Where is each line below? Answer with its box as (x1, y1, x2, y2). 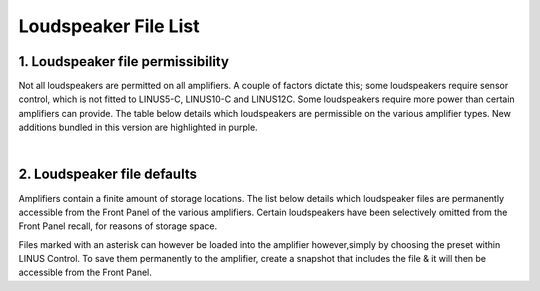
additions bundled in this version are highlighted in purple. (18, 121, 259, 134)
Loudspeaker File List (18, 15, 200, 37)
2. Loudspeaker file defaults (18, 166, 197, 183)
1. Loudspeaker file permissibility (18, 53, 230, 70)
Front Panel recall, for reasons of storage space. (18, 220, 218, 232)
